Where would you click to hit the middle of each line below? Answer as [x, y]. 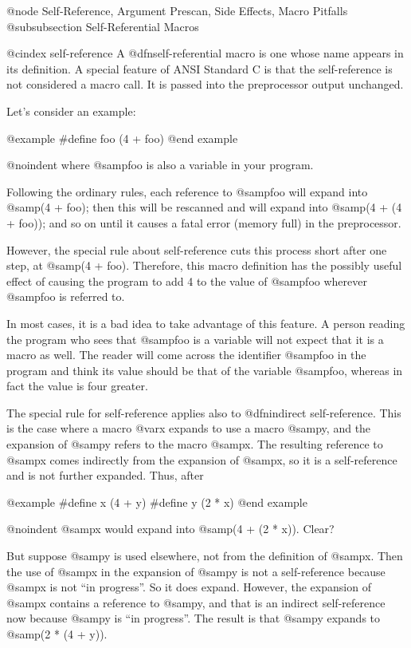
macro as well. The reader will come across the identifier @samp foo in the [186, 355]
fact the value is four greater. [77, 386]
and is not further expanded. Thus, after [105, 475]
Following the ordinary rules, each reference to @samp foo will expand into [187, 191]
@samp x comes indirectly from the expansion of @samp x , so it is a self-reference [202, 459]
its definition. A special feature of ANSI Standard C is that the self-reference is [200, 68]
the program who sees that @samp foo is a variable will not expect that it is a [195, 339]
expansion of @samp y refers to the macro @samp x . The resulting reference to [195, 444]
